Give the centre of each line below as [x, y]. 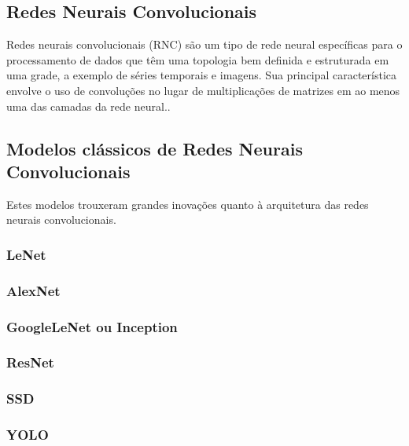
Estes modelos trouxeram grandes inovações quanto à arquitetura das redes [188, 204]
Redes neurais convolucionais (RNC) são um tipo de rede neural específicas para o [204, 44]
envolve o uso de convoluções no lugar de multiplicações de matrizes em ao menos [203, 90]
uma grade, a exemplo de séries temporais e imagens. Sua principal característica [202, 75]
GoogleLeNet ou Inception [92, 326]
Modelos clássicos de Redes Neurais [155, 148]
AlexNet [33, 290]
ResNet [30, 362]
